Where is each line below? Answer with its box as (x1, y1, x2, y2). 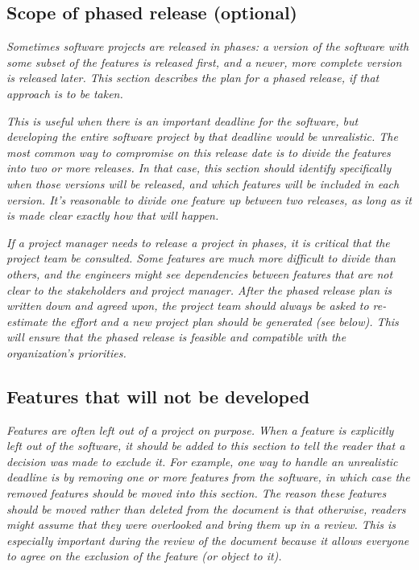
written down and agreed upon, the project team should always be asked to (6, 297, 369, 314)
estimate (6, 312, 48, 329)
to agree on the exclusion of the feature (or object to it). (6, 547, 282, 564)
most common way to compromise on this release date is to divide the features (6, 143, 391, 160)
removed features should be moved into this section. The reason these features (6, 485, 387, 502)
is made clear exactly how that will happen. (6, 207, 219, 224)
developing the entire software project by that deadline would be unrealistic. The (6, 128, 398, 145)
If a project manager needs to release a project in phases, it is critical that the (6, 233, 390, 250)
